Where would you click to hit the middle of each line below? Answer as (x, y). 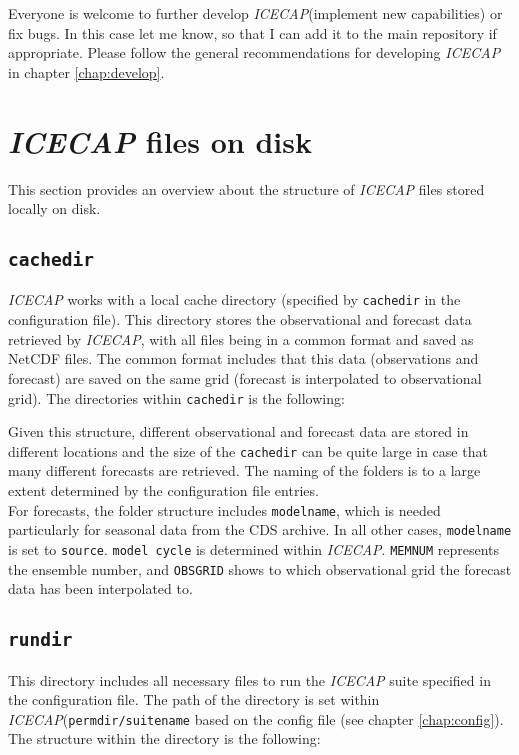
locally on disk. (54, 208)
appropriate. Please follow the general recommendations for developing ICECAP (254, 52)
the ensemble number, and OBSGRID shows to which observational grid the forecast (260, 568)
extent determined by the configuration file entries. (163, 490)
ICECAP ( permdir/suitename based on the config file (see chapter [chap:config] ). (256, 718)
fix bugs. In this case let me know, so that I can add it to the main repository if (252, 32)
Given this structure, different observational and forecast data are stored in (238, 431)
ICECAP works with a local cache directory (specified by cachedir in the (234, 299)
